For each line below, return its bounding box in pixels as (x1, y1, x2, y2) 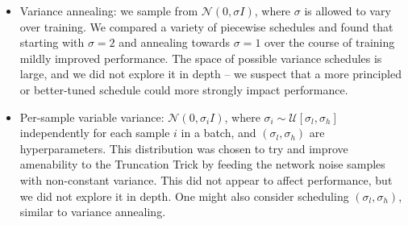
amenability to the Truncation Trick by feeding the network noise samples (19, 156, 385, 173)
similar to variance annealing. (19, 203, 166, 220)
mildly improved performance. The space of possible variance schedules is (19, 49, 382, 66)
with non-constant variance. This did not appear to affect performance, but (19, 171, 393, 188)
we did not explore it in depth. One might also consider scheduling (19, 187, 349, 204)
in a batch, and (181, 124, 256, 141)
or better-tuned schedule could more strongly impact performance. (19, 81, 348, 98)
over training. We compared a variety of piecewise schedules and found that (19, 18, 393, 35)
